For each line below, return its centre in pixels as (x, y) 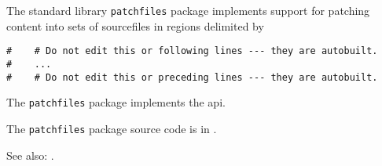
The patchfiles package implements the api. (116, 102)
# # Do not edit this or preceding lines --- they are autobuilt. (192, 77)
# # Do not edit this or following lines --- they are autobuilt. (192, 51)
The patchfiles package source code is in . (112, 128)
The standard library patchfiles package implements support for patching (188, 10)
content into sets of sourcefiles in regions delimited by (135, 25)
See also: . (30, 155)
